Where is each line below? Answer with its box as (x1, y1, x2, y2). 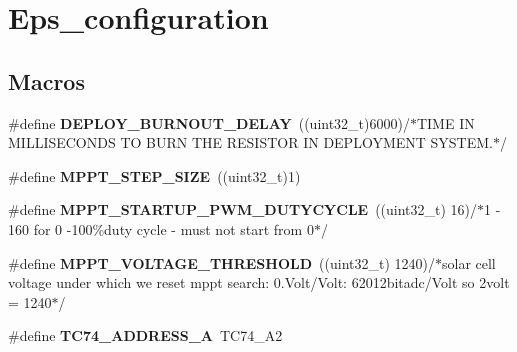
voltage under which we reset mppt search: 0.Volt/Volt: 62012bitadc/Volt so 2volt (8, 272, 510, 293)
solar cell (441, 252, 496, 273)
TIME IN (416, 112, 475, 133)
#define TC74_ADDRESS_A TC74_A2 (8, 325, 283, 346)
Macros (8, 65, 85, 96)
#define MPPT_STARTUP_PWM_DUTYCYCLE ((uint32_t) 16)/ (8, 199, 478, 220)
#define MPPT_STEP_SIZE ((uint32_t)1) (8, 165, 301, 186)
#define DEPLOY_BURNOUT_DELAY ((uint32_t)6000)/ (8, 112, 410, 133)
